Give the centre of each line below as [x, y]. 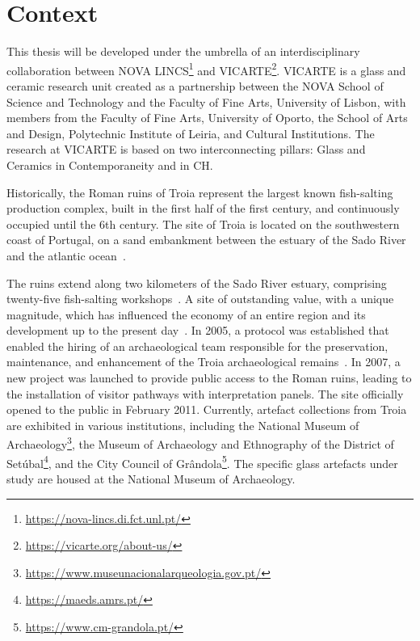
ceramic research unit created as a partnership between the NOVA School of [195, 85]
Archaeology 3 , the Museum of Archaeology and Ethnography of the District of [200, 443]
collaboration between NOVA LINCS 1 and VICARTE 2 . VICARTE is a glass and [206, 69]
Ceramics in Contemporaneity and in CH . [110, 164]
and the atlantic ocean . [66, 255]
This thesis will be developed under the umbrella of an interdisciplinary [183, 51]
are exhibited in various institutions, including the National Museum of [183, 425]
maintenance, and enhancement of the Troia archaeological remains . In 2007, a [204, 362]
